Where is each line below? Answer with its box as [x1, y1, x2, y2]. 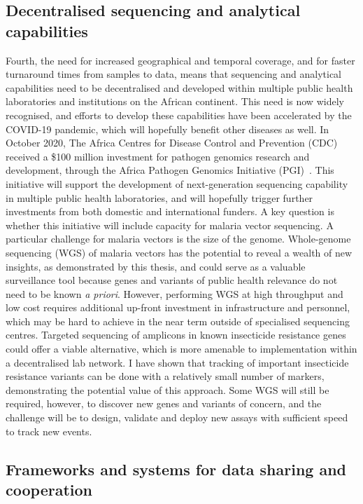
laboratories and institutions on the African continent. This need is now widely [6, 94, 344, 109]
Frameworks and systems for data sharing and [6, 458, 347, 479]
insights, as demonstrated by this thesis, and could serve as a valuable [6, 259, 306, 273]
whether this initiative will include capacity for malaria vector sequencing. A [6, 217, 334, 232]
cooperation [6, 479, 92, 500]
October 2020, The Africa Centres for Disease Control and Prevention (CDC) [6, 135, 338, 150]
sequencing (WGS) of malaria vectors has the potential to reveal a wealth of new [6, 245, 353, 259]
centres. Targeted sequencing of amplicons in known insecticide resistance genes [6, 327, 346, 342]
